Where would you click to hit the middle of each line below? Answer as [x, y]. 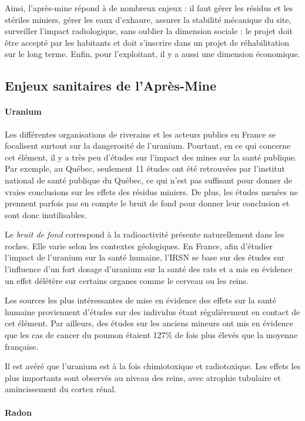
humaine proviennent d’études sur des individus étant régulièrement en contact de [152, 311]
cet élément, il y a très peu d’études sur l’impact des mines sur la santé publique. [151, 157]
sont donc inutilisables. [46, 214]
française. [22, 346]
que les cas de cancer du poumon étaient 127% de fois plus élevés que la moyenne [151, 335]
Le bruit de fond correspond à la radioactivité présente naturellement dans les [145, 234]
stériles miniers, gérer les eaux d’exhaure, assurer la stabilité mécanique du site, [148, 19]
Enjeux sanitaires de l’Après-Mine [111, 86]
